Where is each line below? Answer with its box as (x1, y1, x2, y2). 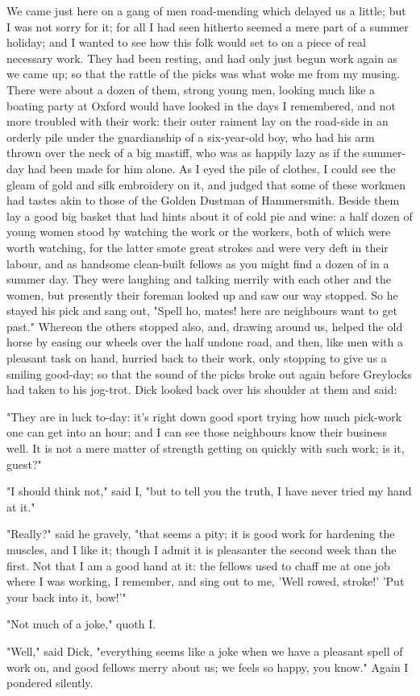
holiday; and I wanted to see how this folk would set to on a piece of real (6, 34, 366, 51)
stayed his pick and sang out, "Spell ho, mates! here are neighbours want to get (6, 302, 397, 319)
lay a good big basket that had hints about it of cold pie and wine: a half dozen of (6, 207, 413, 224)
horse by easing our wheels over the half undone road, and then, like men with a (6, 333, 403, 350)
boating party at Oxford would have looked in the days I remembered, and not (6, 97, 396, 114)
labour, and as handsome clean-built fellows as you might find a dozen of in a (6, 255, 389, 271)
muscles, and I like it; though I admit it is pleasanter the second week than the (6, 541, 397, 557)
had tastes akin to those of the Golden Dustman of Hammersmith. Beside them (6, 192, 400, 209)
